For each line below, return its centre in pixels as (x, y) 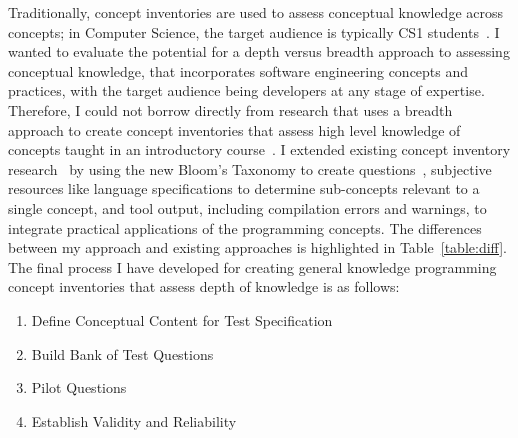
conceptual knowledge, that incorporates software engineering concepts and (238, 70)
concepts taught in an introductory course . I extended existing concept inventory (259, 149)
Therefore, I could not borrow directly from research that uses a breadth (230, 109)
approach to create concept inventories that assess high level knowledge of (234, 129)
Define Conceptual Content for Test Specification (182, 319)
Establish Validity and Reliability (134, 420)
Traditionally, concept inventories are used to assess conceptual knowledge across (256, 12)
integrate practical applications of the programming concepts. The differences (245, 227)
